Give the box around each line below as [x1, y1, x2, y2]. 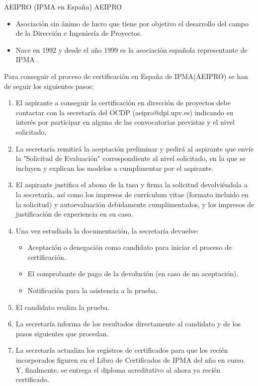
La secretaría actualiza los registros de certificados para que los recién [15, 345, 228, 355]
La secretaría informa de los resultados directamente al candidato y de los [15, 318, 241, 329]
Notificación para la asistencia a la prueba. [27, 285, 158, 296]
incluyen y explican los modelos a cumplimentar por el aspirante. [15, 162, 214, 173]
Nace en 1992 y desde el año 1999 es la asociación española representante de [15, 44, 248, 55]
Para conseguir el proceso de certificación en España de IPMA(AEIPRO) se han [4, 71, 248, 81]
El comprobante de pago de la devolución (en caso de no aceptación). [27, 268, 239, 279]
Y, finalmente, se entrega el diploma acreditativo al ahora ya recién [15, 364, 221, 375]
